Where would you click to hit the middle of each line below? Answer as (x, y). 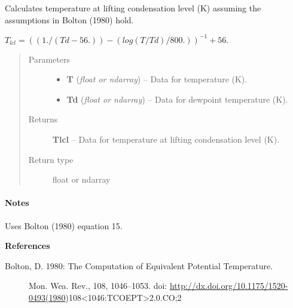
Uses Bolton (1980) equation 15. (64, 225)
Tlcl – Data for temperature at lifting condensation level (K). (166, 139)
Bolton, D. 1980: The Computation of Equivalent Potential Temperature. (139, 265)
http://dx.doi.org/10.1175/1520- (229, 286)
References (28, 246)
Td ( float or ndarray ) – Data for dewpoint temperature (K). (177, 99)
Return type (51, 159)
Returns (43, 119)
